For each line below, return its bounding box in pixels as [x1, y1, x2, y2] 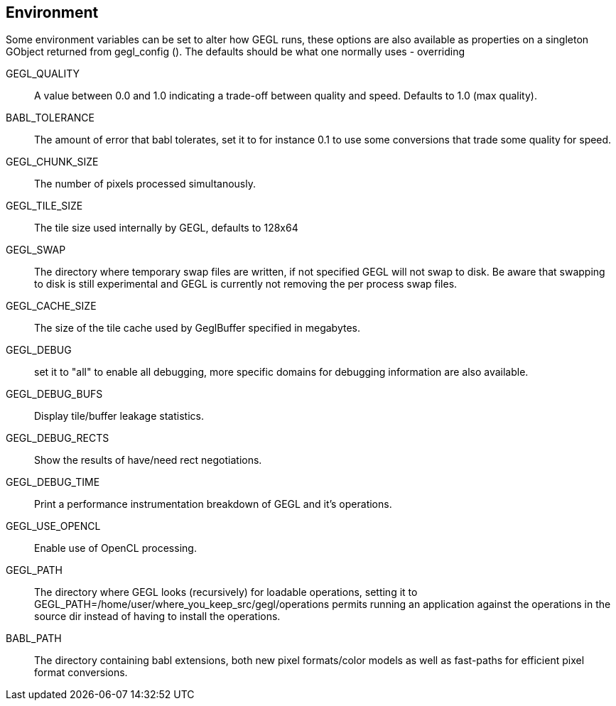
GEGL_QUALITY [6, 67, 80, 80]
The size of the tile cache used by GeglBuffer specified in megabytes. [34, 322, 360, 335]
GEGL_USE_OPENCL [6, 520, 101, 533]
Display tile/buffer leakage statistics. [34, 410, 204, 423]
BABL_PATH [6, 632, 62, 645]
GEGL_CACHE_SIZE [6, 300, 97, 313]
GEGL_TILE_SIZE [6, 200, 83, 212]
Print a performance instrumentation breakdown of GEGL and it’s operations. [34, 498, 392, 511]
